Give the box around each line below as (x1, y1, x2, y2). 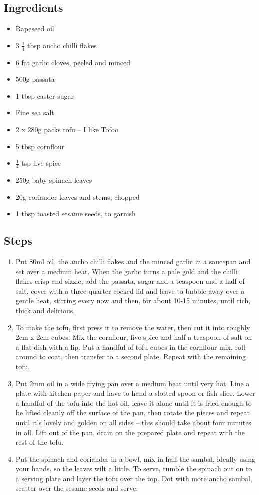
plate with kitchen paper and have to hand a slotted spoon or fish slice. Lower (15, 388, 255, 398)
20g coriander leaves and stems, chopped (15, 191, 140, 202)
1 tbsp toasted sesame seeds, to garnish (15, 208, 136, 219)
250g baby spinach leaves (15, 175, 92, 185)
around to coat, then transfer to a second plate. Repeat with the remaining (15, 351, 246, 362)
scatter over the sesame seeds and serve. (15, 483, 138, 493)
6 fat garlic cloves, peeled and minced (15, 57, 130, 67)
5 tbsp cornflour (15, 141, 65, 151)
